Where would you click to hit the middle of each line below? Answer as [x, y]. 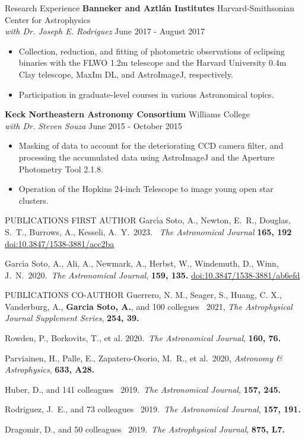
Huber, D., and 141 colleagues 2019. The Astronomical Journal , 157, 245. [143, 389]
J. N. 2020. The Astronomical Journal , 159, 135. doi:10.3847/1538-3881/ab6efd [152, 275]
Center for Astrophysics [48, 19]
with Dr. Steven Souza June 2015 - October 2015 [93, 125]
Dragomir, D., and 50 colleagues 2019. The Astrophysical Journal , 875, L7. [145, 429]
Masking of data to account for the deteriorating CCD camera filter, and [151, 145]
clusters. [34, 200]
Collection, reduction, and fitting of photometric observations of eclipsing [152, 51]
